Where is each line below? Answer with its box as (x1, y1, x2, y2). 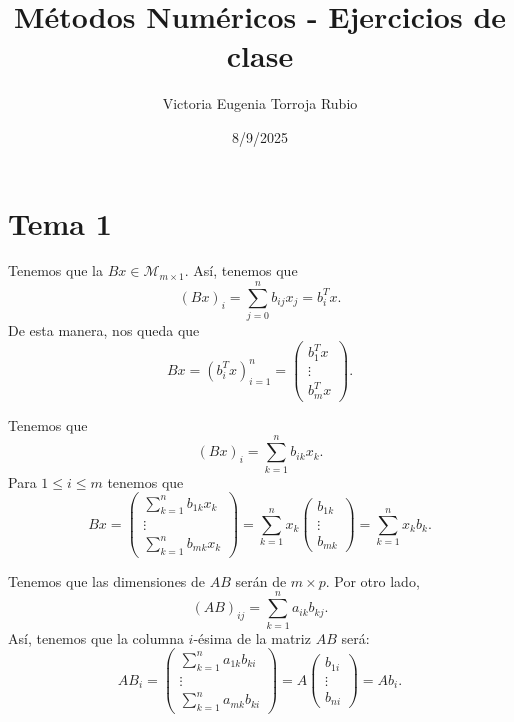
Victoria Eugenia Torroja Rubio (162, 93, 358, 114)
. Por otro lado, (325, 570, 420, 591)
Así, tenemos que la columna (8, 627, 184, 648)
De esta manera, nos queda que (8, 320, 200, 341)
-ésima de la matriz (193, 627, 311, 648)
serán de (235, 570, 287, 591)
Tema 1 (8, 202, 112, 243)
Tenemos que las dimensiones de (8, 570, 206, 591)
